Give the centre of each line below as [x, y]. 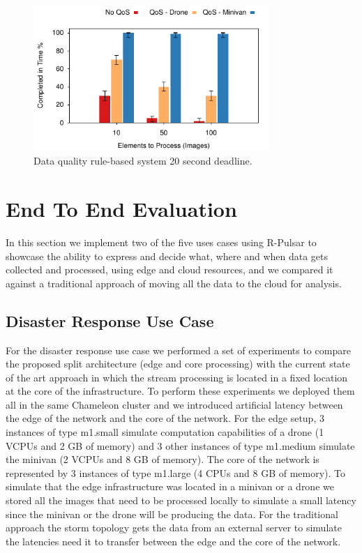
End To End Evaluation [121, 208]
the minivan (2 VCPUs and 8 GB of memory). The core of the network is [163, 459]
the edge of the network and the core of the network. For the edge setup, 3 [165, 418]
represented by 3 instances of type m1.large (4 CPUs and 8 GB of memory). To [176, 472]
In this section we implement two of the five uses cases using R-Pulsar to [161, 242]
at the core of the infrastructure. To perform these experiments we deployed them [180, 391]
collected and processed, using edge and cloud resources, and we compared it [169, 270]
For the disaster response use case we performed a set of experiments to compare [178, 350]
